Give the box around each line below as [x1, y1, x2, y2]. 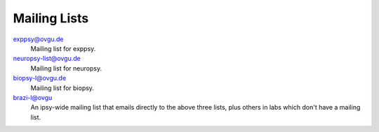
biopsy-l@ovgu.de [13, 74, 67, 82]
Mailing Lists [13, 10, 89, 26]
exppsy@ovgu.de [13, 35, 64, 43]
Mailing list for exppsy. [30, 44, 96, 52]
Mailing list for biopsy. [30, 84, 95, 92]
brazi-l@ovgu [13, 93, 53, 101]
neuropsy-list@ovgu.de [13, 54, 81, 63]
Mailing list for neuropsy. [30, 64, 102, 73]
